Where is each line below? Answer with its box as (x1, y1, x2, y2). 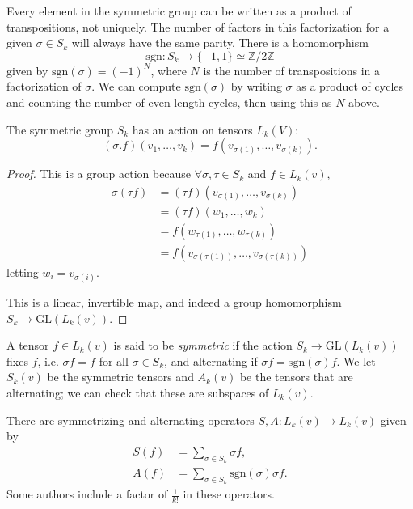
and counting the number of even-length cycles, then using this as (6, 93, 332, 110)
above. (348, 93, 380, 110)
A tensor (6, 337, 49, 354)
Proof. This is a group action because (6, 165, 192, 182)
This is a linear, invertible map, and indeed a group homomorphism (6, 294, 342, 311)
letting (6, 263, 39, 280)
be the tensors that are (239, 368, 353, 385)
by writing (230, 78, 282, 95)
